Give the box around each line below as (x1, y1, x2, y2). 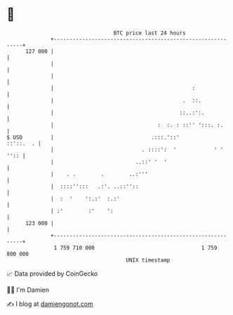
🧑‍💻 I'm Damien (6, 286, 50, 294)
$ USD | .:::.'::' (6, 133, 180, 141)
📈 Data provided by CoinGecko (6, 269, 98, 278)
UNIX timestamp (126, 256, 171, 264)
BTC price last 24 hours (113, 29, 187, 36)
